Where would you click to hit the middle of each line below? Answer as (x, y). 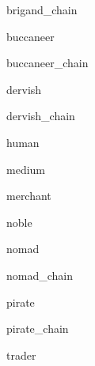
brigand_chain (42, 9)
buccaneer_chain (47, 63)
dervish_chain (41, 116)
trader (21, 355)
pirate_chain (38, 328)
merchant (29, 196)
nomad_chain (40, 275)
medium (26, 169)
